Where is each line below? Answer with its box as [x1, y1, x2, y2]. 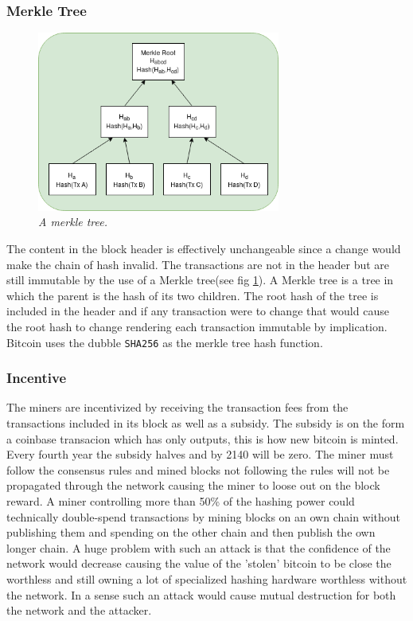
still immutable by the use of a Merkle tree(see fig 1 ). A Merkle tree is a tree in [6, 271, 394, 288]
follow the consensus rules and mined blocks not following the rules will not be [6, 461, 390, 478]
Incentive [6, 368, 67, 388]
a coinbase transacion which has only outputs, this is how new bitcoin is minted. [6, 430, 399, 447]
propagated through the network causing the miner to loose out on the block [6, 477, 380, 494]
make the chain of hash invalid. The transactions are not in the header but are [6, 256, 390, 272]
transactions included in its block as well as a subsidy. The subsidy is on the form [6, 415, 405, 432]
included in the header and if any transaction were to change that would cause [6, 303, 389, 319]
